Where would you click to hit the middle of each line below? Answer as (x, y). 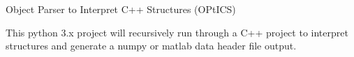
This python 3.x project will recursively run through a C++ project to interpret (177, 32)
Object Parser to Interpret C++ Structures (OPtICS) (121, 9)
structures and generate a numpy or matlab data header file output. (151, 46)
